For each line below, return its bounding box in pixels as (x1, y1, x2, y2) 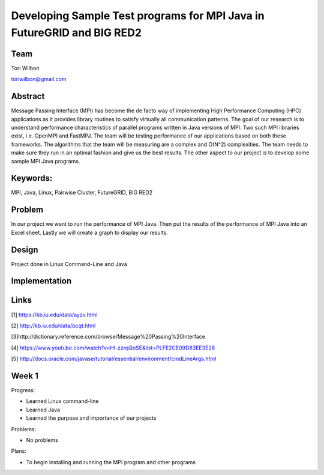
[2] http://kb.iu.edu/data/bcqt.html (11, 322, 96, 329)
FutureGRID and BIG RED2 (11, 26, 142, 39)
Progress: (11, 387, 35, 393)
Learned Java (26, 406, 60, 413)
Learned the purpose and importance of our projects (26, 414, 157, 422)
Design (11, 244, 38, 255)
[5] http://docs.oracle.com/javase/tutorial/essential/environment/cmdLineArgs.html (11, 355, 217, 363)
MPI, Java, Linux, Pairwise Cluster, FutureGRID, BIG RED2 (11, 189, 153, 196)
